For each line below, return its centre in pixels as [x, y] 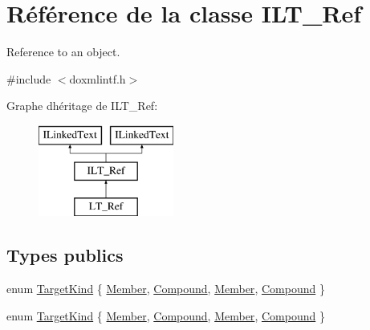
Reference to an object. [63, 52]
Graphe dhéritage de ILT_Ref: [82, 106]
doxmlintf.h [98, 78]
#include [29, 78]
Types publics [65, 255]
